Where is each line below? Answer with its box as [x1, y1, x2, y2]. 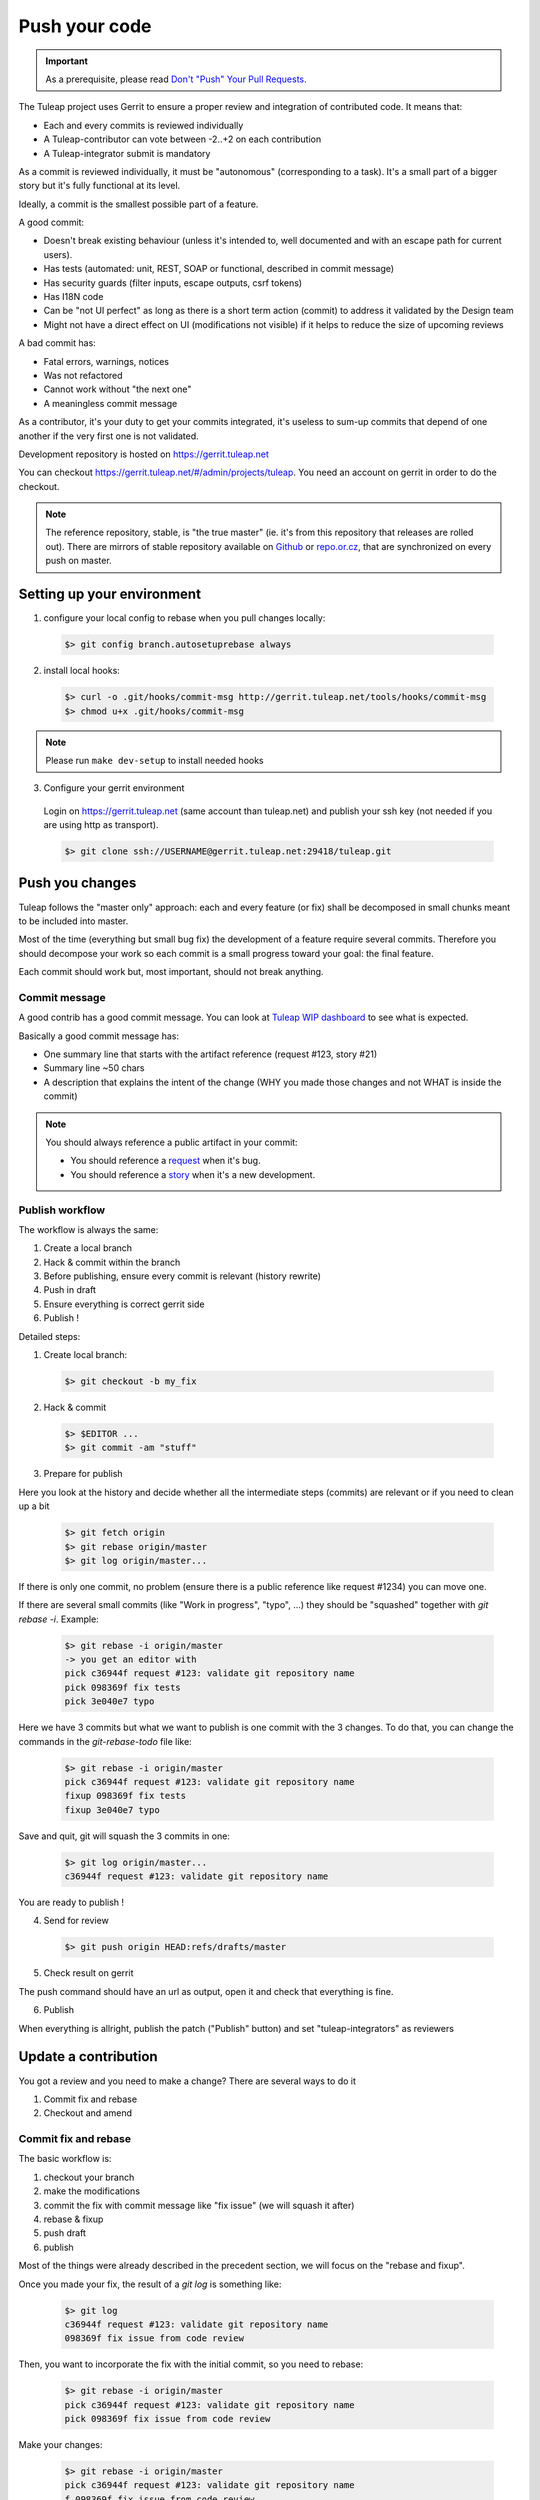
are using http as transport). [43, 819, 159, 831]
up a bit [18, 1500, 50, 1512]
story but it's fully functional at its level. [18, 180, 181, 192]
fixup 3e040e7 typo [64, 1804, 160, 1815]
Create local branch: [43, 1349, 128, 1361]
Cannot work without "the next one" [43, 383, 192, 395]
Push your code [18, 15, 152, 37]
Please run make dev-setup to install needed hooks [45, 754, 264, 766]
